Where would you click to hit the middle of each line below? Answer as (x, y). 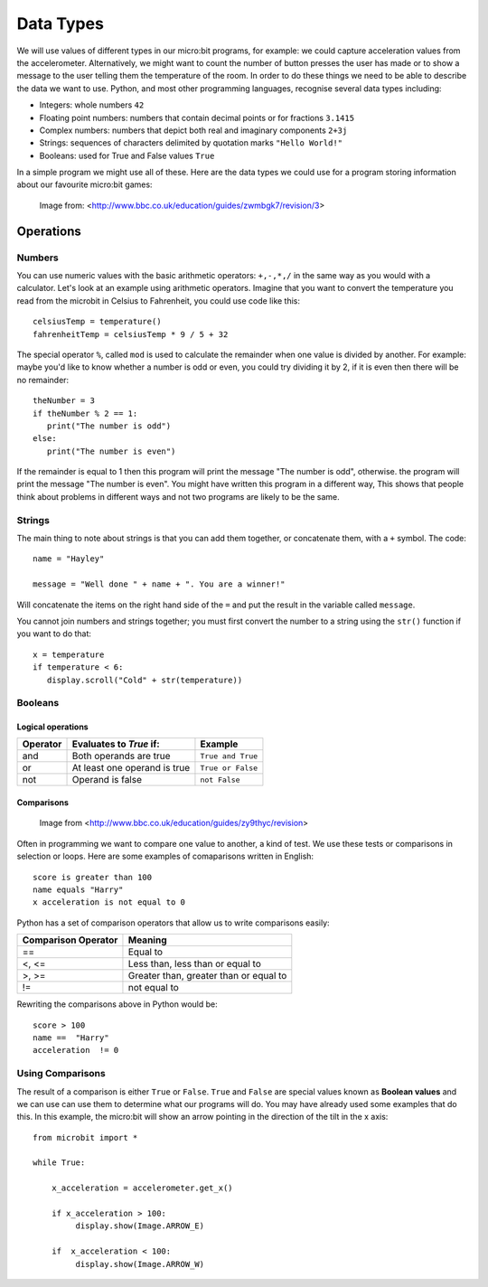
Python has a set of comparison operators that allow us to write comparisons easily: (173, 923)
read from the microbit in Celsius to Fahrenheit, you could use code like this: (159, 301)
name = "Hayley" (69, 559)
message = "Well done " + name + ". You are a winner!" (159, 584)
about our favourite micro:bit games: (84, 184)
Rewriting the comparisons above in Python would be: (117, 1004)
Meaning (147, 940)
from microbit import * (85, 1137)
